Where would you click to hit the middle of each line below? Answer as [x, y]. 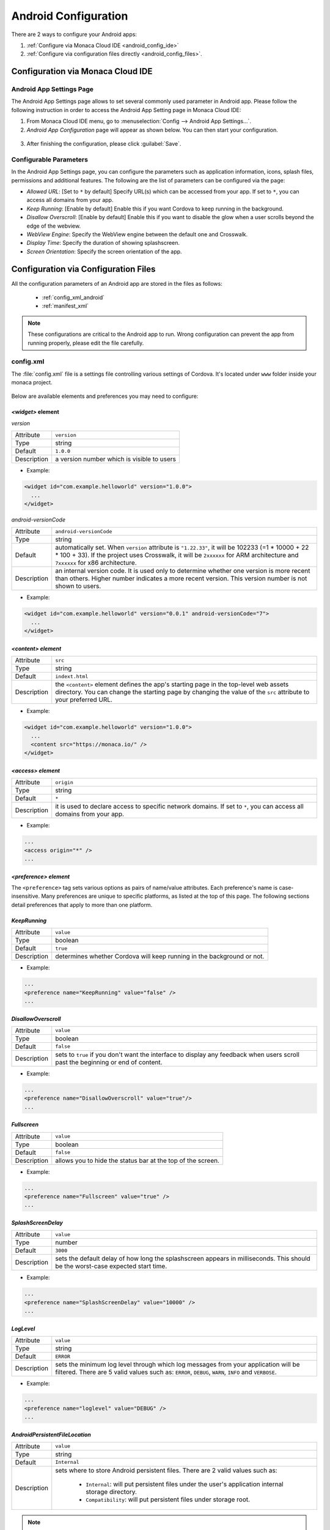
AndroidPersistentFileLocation [51, 1435]
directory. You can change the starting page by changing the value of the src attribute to [182, 692]
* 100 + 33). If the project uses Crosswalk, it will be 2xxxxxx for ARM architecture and [177, 555]
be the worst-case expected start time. [111, 1266]
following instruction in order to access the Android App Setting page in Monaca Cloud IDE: [126, 110]
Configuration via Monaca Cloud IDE [82, 71]
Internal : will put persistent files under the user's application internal [185, 1484]
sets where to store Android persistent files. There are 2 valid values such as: [166, 1470]
